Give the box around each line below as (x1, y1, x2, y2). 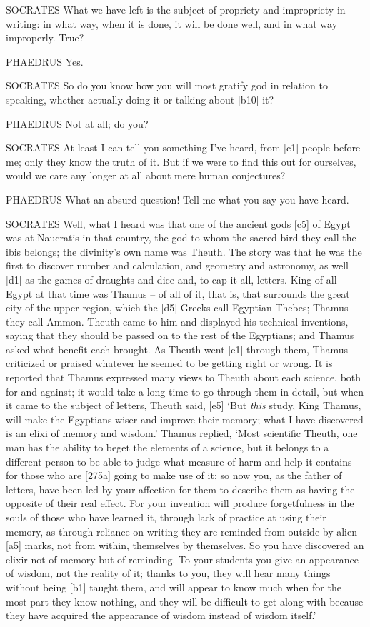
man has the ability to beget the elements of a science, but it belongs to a (6, 440, 329, 455)
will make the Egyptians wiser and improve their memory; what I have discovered (6, 411, 364, 426)
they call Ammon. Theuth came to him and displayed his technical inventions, (6, 313, 349, 328)
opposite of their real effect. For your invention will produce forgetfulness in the (6, 496, 354, 511)
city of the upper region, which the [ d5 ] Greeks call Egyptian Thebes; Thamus (6, 300, 349, 315)
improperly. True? (6, 30, 84, 45)
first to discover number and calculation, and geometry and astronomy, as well (6, 258, 349, 273)
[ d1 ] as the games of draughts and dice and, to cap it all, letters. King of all (6, 271, 337, 286)
